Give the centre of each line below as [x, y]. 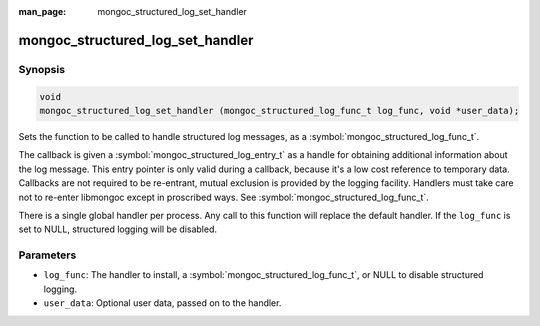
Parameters [47, 255]
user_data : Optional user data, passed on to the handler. [162, 303]
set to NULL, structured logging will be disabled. [118, 229]
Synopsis [41, 69]
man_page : [42, 11]
